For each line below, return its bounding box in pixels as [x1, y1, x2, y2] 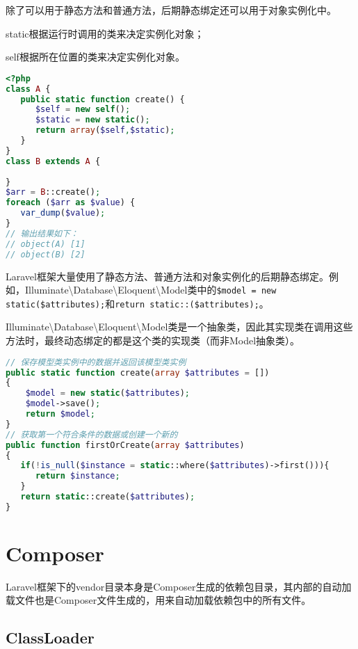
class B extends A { [6, 156, 101, 166]
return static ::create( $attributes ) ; [20, 492, 195, 502]
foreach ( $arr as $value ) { [6, 198, 136, 208]
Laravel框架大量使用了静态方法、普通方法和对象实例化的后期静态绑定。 [6, 269, 329, 283]
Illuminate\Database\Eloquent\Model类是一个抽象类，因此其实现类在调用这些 [6, 319, 353, 334]
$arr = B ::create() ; [6, 187, 101, 198]
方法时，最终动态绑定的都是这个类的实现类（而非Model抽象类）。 [6, 333, 300, 348]
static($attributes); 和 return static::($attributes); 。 [6, 296, 269, 310]
